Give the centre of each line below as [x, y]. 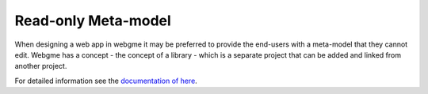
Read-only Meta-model [93, 21]
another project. [41, 66]
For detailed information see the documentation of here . [106, 81]
